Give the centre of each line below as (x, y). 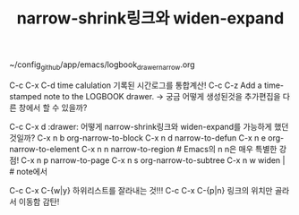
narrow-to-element (44, 149)
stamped (26, 96)
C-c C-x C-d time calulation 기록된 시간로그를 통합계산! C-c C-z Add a (136, 85)
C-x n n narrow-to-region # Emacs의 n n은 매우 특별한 (179, 149)
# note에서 (28, 171)
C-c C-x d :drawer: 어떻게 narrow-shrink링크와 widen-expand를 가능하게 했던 (149, 126)
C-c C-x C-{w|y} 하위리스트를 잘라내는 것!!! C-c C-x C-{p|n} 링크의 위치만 (141, 190)
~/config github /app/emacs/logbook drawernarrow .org (102, 65)
